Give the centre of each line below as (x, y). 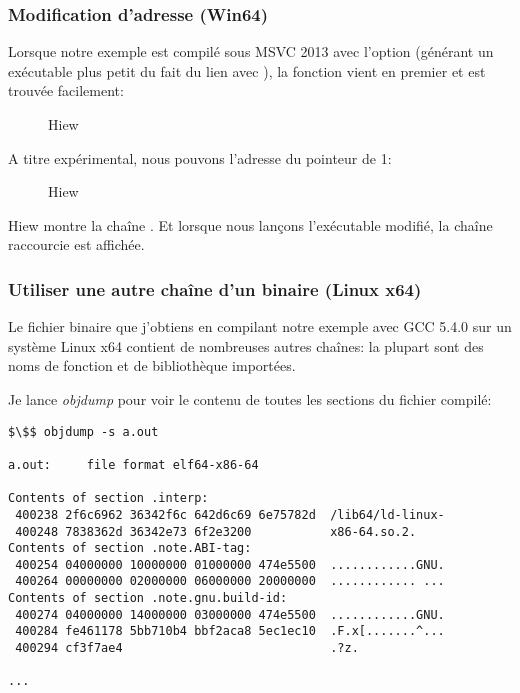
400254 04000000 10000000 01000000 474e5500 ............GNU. (230, 564)
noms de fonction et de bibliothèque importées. (152, 365)
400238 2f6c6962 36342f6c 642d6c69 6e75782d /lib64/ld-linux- (230, 514)
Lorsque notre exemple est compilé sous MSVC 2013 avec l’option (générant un (251, 51)
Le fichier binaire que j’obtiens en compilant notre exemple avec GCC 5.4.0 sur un (260, 326)
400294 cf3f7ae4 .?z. (187, 648)
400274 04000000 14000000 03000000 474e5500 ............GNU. (230, 614)
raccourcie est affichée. (76, 244)
